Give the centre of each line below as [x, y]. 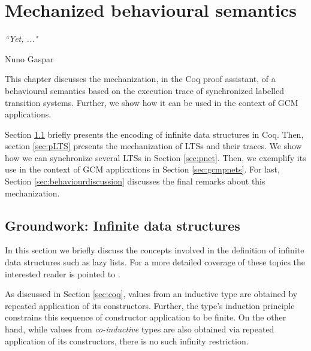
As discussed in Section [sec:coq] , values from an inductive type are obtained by [151, 294]
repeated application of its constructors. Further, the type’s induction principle [150, 305]
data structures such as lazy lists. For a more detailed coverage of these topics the [155, 262]
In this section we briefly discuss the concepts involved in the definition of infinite [155, 250]
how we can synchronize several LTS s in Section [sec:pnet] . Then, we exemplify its [155, 157]
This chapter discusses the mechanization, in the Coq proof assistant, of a [140, 79]
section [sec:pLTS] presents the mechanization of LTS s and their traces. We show [153, 146]
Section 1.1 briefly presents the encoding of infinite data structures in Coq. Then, [154, 134]
